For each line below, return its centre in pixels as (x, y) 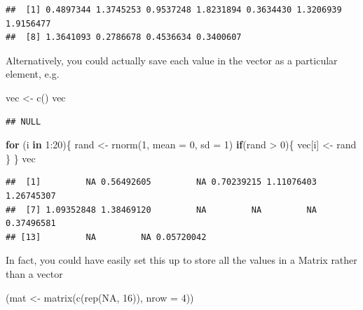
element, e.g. (33, 74)
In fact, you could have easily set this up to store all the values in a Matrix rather (181, 260)
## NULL (23, 121)
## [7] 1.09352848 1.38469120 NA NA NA (161, 210)
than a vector (34, 273)
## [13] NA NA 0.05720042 (106, 237)
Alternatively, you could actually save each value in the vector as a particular (172, 60)
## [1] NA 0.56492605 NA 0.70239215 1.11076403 (161, 182)
